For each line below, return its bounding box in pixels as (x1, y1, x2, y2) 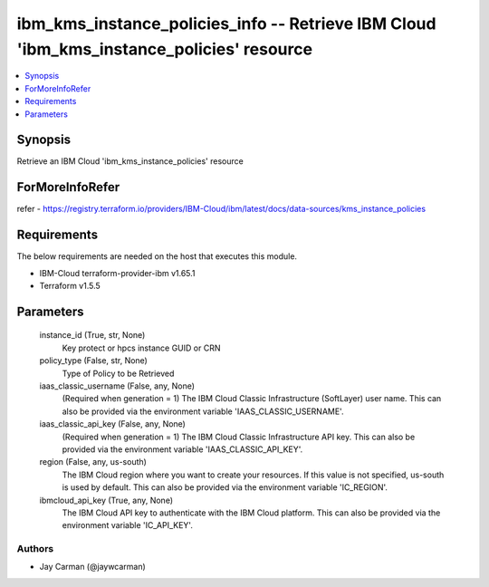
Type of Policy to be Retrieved (62, 368, 175, 379)
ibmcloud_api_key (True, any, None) (39, 495, 174, 505)
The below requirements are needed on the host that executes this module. (16, 251, 298, 262)
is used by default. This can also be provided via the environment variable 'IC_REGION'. (62, 482, 388, 493)
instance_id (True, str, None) (39, 330, 146, 341)
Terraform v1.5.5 (39, 281, 101, 292)
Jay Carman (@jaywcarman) (39, 562, 147, 573)
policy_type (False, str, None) (39, 355, 149, 366)
